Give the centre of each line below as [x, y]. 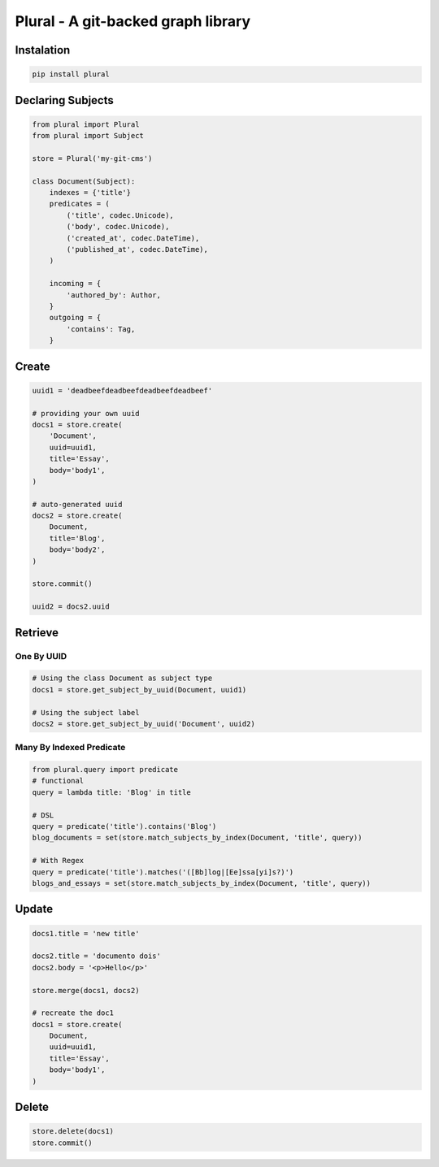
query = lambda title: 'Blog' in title [111, 792]
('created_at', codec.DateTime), [133, 238]
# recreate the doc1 [73, 1013]
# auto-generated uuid [77, 504]
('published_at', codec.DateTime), [137, 249]
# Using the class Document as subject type [122, 678]
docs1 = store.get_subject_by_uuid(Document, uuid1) [139, 690]
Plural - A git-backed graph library [133, 21]
